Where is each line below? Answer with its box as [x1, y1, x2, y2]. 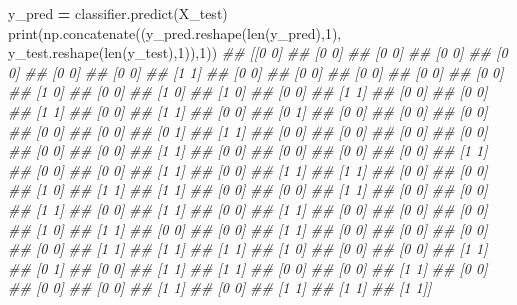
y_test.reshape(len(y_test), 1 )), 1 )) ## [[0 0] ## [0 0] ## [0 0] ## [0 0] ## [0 [8, 42, 508, 63]
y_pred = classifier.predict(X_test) [8, 3, 228, 23]
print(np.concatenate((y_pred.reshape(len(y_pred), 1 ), [8, 22, 342, 43]
